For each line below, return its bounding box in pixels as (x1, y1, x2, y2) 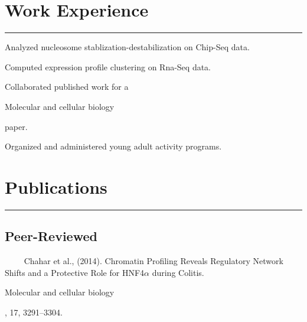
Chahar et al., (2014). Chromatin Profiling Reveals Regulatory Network (24, 255, 283, 267)
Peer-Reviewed (5, 227, 97, 245)
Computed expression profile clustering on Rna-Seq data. (5, 60, 211, 73)
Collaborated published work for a (5, 80, 129, 93)
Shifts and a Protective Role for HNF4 (5, 266, 145, 278)
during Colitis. (152, 266, 204, 278)
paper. (5, 120, 28, 132)
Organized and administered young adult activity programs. (5, 140, 222, 152)
